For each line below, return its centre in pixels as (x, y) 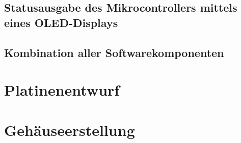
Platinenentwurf (62, 90)
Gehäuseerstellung (70, 130)
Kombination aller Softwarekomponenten (114, 52)
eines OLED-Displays (61, 22)
